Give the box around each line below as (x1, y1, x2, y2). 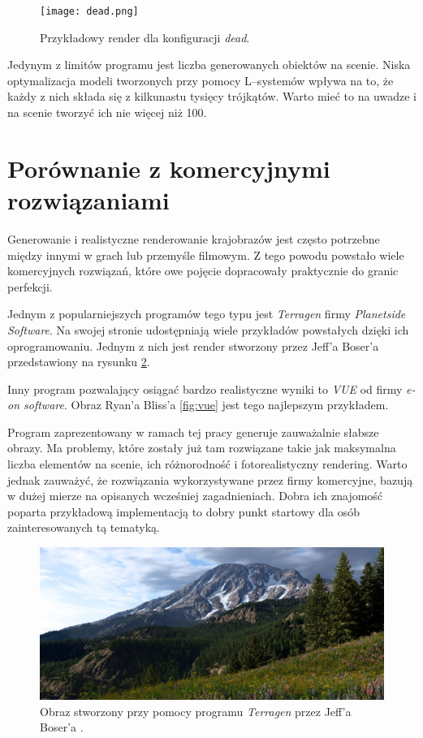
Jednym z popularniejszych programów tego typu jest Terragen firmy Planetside (7, 305, 406, 322)
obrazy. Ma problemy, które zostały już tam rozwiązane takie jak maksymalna (7, 439, 396, 456)
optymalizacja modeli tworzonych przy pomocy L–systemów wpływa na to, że (7, 71, 394, 88)
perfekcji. (7, 278, 53, 295)
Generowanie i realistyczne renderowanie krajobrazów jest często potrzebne (7, 230, 380, 247)
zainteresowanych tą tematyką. (7, 519, 160, 536)
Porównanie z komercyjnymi (7, 151, 330, 184)
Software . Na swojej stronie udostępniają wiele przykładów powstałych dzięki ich (7, 321, 409, 338)
